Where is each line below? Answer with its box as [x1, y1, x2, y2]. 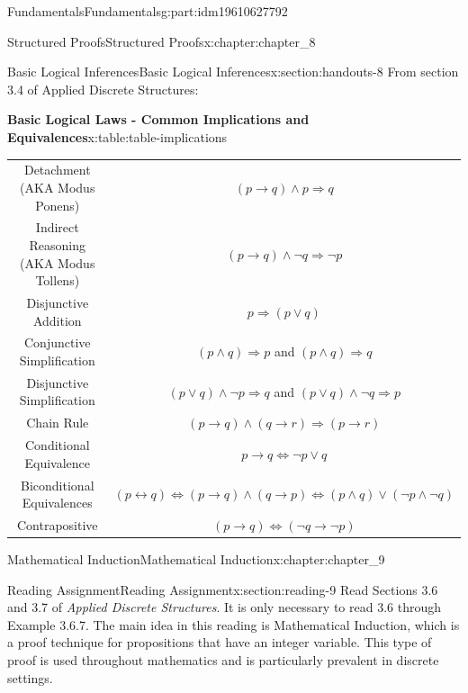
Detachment [23, 160, 91, 179]
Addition [32, 310, 82, 329]
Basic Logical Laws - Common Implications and [7, 110, 310, 129]
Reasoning [29, 235, 86, 254]
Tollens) [35, 271, 80, 290]
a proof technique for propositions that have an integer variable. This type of [7, 633, 432, 652]
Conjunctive [24, 333, 91, 352]
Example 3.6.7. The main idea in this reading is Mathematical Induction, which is [7, 615, 460, 634]
